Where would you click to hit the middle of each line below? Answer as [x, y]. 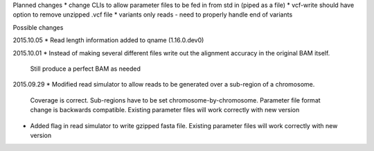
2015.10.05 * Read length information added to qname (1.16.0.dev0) [108, 40]
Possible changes [38, 27]
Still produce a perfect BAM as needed [86, 69]
